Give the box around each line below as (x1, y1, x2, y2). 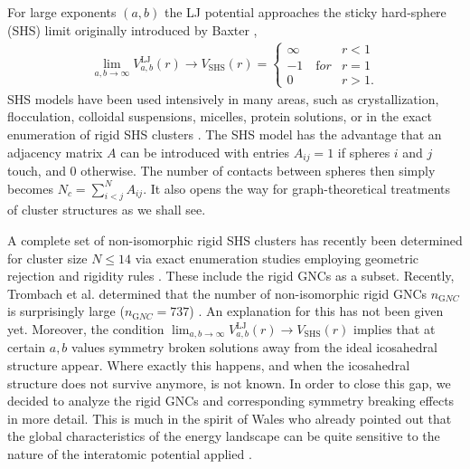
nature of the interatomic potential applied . (7, 445, 252, 464)
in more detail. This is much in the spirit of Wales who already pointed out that (7, 408, 452, 427)
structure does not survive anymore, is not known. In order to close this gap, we (7, 373, 451, 392)
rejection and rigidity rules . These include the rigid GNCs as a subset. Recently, (7, 266, 455, 285)
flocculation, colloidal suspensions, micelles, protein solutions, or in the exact (7, 107, 433, 126)
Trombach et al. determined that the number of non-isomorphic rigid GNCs (7, 283, 428, 302)
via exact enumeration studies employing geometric (135, 248, 418, 267)
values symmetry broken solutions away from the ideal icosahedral (71, 338, 437, 357)
